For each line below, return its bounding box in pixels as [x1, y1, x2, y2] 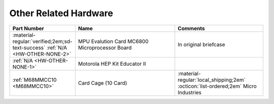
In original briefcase [178, 41, 225, 48]
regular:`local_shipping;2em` [178, 76, 246, 83]
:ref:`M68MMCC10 [12, 76, 57, 83]
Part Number [12, 25, 44, 32]
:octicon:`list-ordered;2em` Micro [178, 82, 257, 89]
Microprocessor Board [78, 44, 132, 51]
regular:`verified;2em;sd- [12, 38, 73, 45]
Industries [178, 89, 202, 96]
